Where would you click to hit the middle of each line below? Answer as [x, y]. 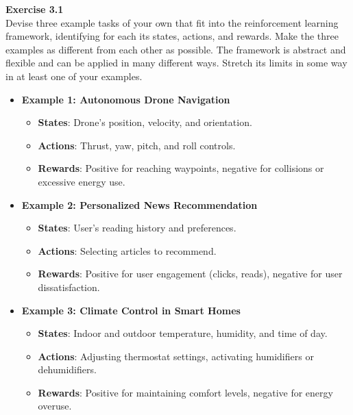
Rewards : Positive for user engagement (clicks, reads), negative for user [190, 274]
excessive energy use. [82, 181]
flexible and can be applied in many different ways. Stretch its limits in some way [176, 63]
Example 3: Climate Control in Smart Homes [131, 310]
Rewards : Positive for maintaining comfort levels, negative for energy [185, 392]
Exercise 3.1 [35, 9]
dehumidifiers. [67, 369]
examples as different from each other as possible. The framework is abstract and [176, 49]
